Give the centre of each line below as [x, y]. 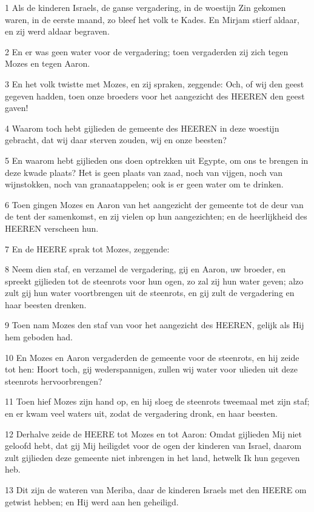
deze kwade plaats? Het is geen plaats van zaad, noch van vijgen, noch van [144, 172]
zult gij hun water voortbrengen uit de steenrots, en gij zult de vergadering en [150, 293]
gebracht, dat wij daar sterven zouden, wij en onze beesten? [116, 140]
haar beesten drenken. [46, 304]
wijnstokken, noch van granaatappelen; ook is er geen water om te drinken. [144, 184]
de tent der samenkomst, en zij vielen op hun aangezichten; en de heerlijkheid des [156, 216]
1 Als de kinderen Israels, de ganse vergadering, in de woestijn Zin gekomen [145, 7]
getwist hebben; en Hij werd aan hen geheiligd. [92, 501]
